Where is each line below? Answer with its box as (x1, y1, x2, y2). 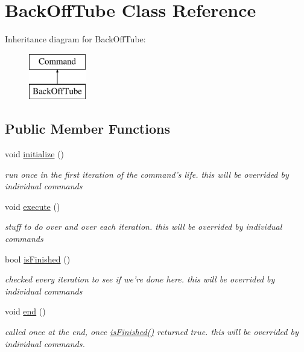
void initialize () (5, 148, 65, 160)
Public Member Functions (5, 119, 170, 138)
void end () (5, 305, 46, 318)
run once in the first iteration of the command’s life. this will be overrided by (5, 168, 289, 180)
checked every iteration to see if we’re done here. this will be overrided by (5, 273, 275, 285)
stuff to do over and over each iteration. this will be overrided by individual (5, 220, 282, 233)
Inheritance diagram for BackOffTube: (5, 33, 146, 45)
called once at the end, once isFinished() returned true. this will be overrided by (5, 325, 299, 338)
